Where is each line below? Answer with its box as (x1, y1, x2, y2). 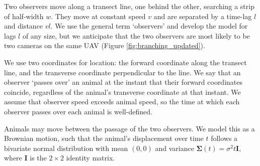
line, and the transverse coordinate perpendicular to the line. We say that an (4, 67, 241, 77)
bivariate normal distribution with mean (4, 142, 128, 153)
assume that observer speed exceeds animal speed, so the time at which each (4, 96, 240, 107)
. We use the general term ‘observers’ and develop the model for (50, 21, 248, 31)
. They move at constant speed (51, 11, 146, 21)
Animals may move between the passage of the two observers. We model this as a (4, 123, 255, 133)
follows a (211, 133, 238, 143)
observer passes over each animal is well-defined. (4, 106, 152, 116)
